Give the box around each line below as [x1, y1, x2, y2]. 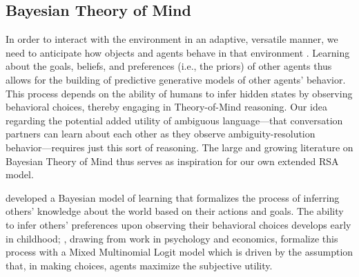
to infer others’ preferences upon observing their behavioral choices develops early [6, 217, 351, 231]
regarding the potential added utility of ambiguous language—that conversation [6, 113, 343, 127]
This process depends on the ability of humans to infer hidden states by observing [6, 86, 353, 100]
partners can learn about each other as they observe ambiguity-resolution [6, 126, 316, 141]
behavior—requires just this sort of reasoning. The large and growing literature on [6, 140, 353, 154]
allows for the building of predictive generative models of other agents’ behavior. [6, 72, 346, 86]
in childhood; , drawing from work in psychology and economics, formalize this [6, 231, 338, 245]
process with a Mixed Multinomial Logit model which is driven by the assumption [6, 245, 353, 259]
